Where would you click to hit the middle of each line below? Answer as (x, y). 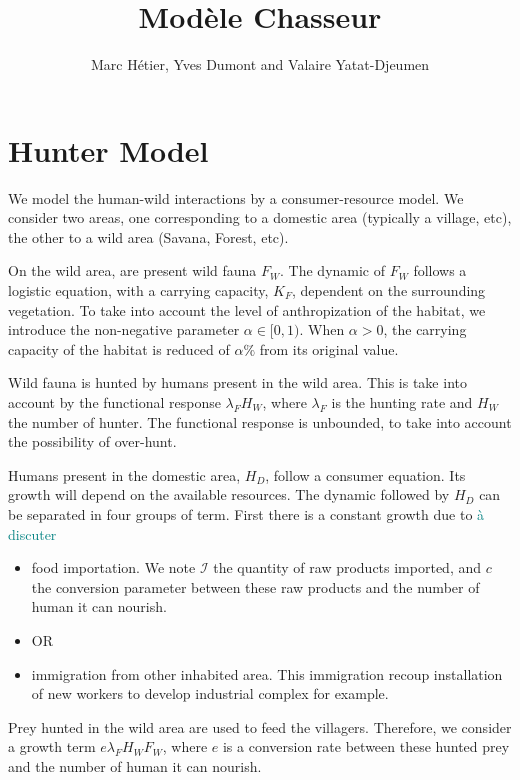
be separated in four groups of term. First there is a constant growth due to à (246, 513)
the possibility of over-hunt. (92, 441)
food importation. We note (113, 567)
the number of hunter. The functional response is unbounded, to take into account (260, 421)
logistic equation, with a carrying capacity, (138, 290)
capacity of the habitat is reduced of (119, 348)
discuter (32, 533)
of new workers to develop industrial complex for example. (210, 693)
